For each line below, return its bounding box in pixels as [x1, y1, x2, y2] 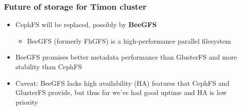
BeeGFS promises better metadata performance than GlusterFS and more [15, 52, 237, 62]
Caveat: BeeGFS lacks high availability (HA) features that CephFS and [15, 78, 230, 88]
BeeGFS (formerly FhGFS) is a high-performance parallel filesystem [27, 35, 231, 46]
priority [15, 96, 38, 107]
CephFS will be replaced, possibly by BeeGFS [15, 19, 157, 30]
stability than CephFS [15, 62, 82, 71]
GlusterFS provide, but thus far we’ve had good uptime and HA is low [15, 87, 227, 97]
